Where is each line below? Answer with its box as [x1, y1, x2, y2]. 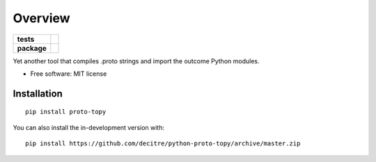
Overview [13, 10, 70, 26]
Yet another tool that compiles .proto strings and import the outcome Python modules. [13, 56, 260, 65]
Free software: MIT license [30, 70, 107, 78]
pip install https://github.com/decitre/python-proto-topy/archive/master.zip [25, 140, 301, 147]
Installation [13, 88, 63, 99]
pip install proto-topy [25, 108, 107, 116]
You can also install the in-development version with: [13, 123, 165, 131]
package [17, 43, 47, 53]
